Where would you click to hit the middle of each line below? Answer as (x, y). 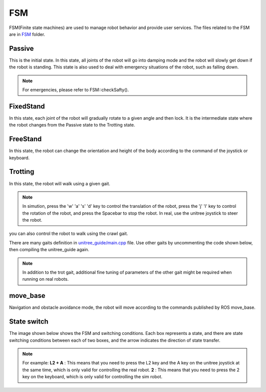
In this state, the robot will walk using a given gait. (60, 183)
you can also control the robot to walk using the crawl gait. (68, 233)
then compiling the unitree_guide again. (49, 250)
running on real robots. (46, 279)
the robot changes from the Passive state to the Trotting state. (72, 125)
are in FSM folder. (27, 34)
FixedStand (27, 106)
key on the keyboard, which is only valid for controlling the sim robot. (92, 377)
